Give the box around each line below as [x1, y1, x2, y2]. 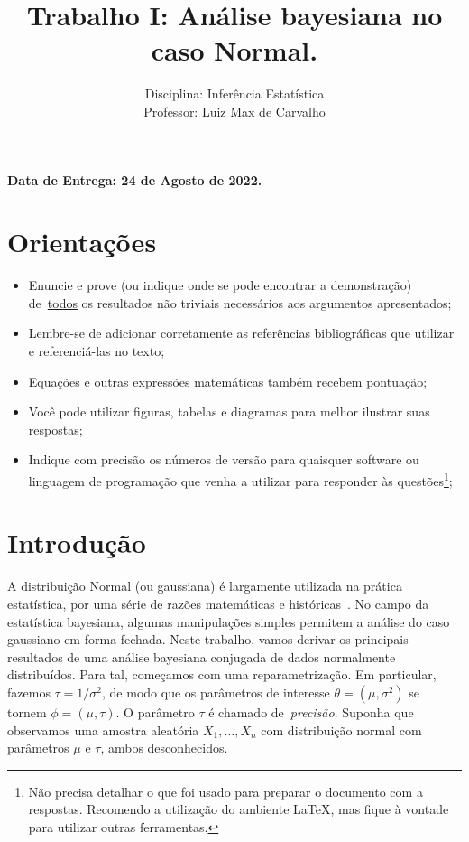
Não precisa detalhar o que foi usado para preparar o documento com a [28, 781, 423, 800]
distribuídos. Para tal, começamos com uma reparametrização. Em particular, [7, 665, 437, 684]
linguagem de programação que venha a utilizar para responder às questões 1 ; [28, 468, 453, 490]
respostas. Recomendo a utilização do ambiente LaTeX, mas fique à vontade [28, 800, 449, 819]
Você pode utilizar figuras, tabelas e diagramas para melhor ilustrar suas [28, 402, 430, 421]
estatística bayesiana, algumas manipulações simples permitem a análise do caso [7, 612, 450, 631]
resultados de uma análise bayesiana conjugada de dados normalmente [7, 647, 396, 666]
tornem [7, 702, 47, 721]
